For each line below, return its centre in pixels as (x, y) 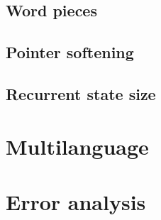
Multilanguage (77, 146)
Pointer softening (70, 52)
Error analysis (76, 201)
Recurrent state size (81, 93)
